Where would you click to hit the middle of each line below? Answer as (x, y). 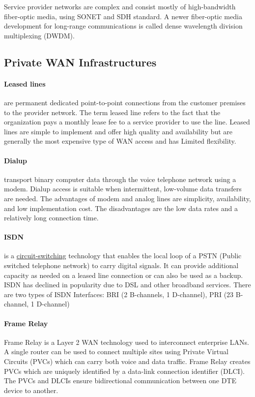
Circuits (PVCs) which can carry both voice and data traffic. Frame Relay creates (127, 361)
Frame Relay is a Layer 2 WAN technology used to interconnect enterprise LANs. (127, 342)
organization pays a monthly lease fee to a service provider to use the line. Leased (127, 122)
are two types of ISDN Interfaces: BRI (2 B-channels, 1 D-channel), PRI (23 (119, 294)
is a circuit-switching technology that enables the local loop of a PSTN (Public (123, 256)
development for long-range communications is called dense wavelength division (123, 26)
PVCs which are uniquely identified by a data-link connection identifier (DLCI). (124, 371)
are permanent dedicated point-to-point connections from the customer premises (125, 102)
